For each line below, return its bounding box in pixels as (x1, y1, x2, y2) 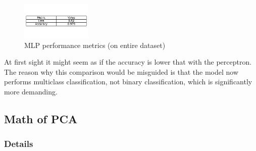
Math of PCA (4, 111, 78, 127)
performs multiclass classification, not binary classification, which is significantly (4, 76, 252, 87)
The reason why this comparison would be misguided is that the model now (4, 66, 239, 77)
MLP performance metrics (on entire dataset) (24, 39, 166, 50)
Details (4, 137, 33, 150)
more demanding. (4, 86, 58, 97)
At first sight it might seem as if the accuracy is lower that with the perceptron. (4, 57, 252, 67)
